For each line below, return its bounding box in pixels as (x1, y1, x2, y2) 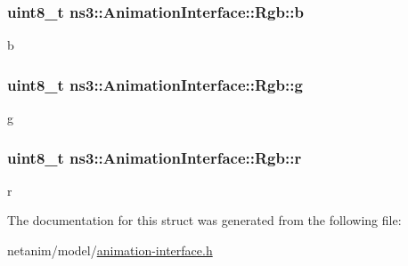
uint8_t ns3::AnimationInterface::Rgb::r (7, 146, 302, 168)
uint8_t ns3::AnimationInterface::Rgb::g (7, 73, 303, 95)
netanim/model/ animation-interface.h (7, 241, 213, 260)
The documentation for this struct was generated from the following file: (7, 211, 402, 230)
